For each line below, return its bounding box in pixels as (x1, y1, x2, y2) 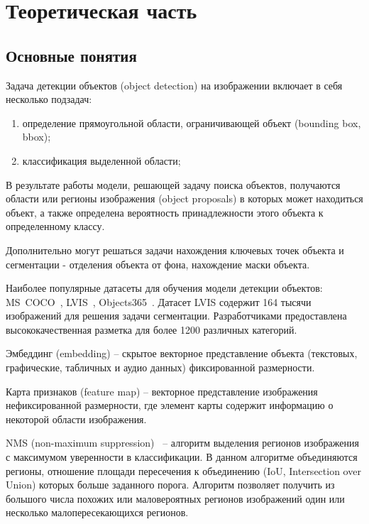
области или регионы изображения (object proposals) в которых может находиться (6, 191, 363, 206)
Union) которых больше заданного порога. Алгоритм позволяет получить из (6, 477, 335, 492)
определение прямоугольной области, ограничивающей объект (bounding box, (22, 115, 361, 130)
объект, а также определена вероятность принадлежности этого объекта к (6, 204, 324, 219)
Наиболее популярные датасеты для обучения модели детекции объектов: (6, 280, 323, 295)
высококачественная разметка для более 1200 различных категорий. (6, 322, 297, 337)
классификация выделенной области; (22, 153, 181, 168)
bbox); (22, 129, 51, 144)
